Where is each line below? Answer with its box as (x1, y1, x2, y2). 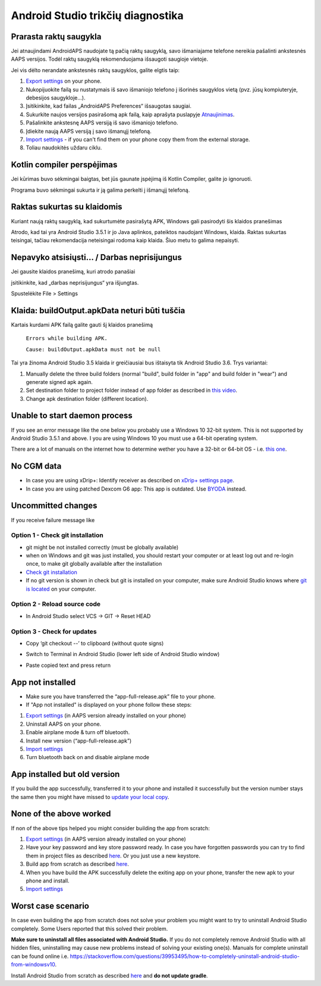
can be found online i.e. (11, 953, 69, 960)
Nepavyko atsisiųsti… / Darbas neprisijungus (11, 252, 182, 263)
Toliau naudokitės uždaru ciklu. (26, 144, 102, 151)
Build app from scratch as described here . (26, 860, 129, 868)
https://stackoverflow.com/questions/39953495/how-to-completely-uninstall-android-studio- (70, 953, 300, 960)
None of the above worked (11, 809, 111, 819)
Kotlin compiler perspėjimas (11, 160, 118, 170)
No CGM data (11, 461, 62, 472)
